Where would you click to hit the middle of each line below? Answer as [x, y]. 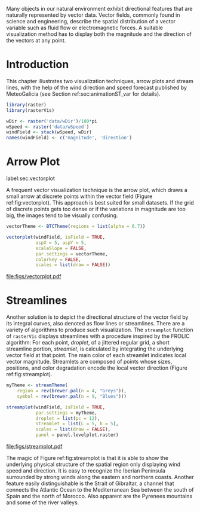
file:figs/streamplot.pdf [34, 447]
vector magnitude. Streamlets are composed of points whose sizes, [89, 362]
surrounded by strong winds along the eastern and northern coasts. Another [100, 477]
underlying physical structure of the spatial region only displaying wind [93, 464]
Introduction [38, 65]
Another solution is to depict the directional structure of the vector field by [97, 317]
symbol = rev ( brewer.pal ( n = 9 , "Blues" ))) [72, 396]
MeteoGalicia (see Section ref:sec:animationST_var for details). [84, 94]
